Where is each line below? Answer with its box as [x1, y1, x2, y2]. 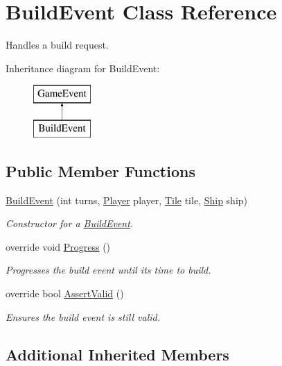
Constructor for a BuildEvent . [6, 216, 134, 231]
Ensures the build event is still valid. [6, 309, 160, 324]
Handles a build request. [6, 38, 109, 52]
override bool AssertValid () [6, 286, 124, 301]
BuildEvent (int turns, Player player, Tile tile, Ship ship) [6, 192, 248, 207]
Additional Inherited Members [6, 343, 229, 365]
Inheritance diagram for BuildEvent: [6, 60, 160, 75]
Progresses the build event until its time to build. [6, 263, 211, 277]
